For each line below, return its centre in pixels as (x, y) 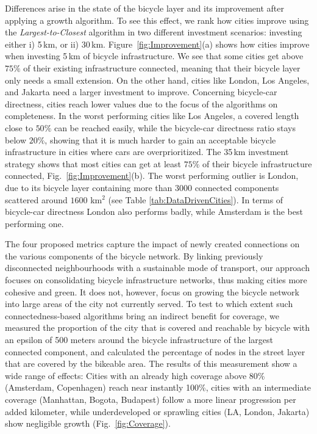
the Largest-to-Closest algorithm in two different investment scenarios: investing (154, 32)
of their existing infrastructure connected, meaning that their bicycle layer (162, 67)
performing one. (34, 223)
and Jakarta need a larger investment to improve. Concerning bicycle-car (141, 92)
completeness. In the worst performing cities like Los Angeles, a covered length (152, 116)
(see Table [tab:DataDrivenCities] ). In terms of (196, 199)
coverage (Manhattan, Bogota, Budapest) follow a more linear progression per (151, 399)
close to (19, 127)
